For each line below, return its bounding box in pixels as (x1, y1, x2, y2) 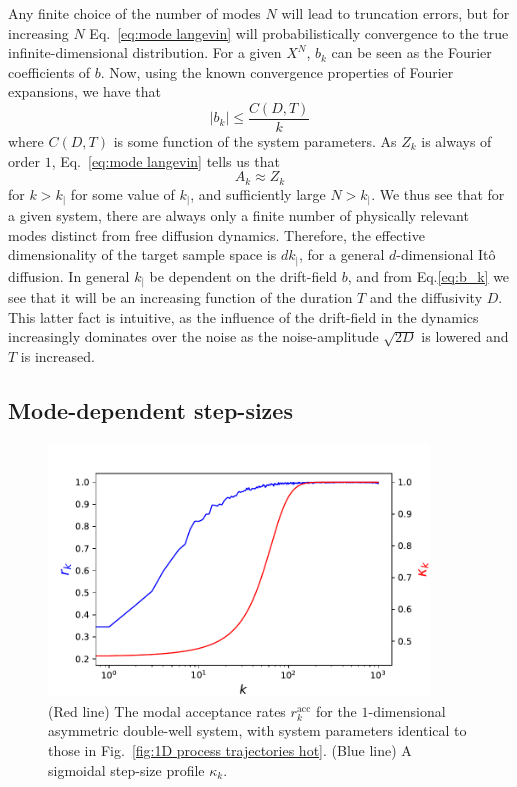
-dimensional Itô (396, 244, 496, 265)
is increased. (20, 346, 95, 366)
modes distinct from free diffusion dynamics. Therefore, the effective (8, 224, 425, 245)
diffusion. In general (8, 265, 130, 286)
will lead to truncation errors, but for (281, 3, 510, 23)
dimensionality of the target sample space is (8, 244, 277, 265)
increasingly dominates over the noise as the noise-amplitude (8, 326, 379, 347)
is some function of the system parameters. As (113, 131, 397, 152)
